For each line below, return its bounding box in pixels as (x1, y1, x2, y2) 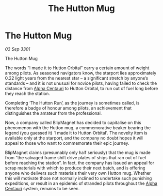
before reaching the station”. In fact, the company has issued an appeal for (5, 160, 154, 166)
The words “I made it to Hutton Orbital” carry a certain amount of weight (5, 65, 149, 71)
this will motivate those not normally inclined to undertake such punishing (5, 175, 152, 181)
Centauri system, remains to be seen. (5, 185, 80, 191)
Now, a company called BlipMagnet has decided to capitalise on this (5, 120, 142, 125)
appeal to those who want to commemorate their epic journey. (5, 140, 130, 146)
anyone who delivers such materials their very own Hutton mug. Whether (5, 170, 151, 176)
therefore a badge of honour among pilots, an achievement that (5, 105, 132, 111)
